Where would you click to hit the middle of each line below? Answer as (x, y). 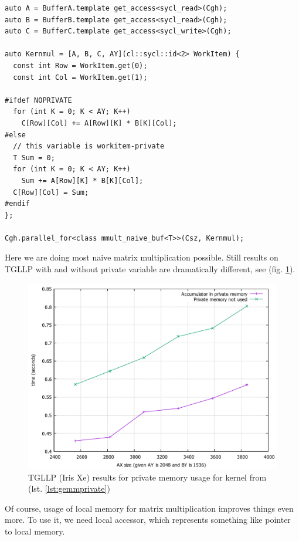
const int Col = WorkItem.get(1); (80, 77)
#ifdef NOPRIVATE (38, 100)
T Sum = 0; (34, 158)
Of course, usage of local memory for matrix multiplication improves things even (149, 508)
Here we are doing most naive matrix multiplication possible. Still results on (142, 257)
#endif (17, 204)
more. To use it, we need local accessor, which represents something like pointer (148, 520)
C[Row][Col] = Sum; (51, 192)
